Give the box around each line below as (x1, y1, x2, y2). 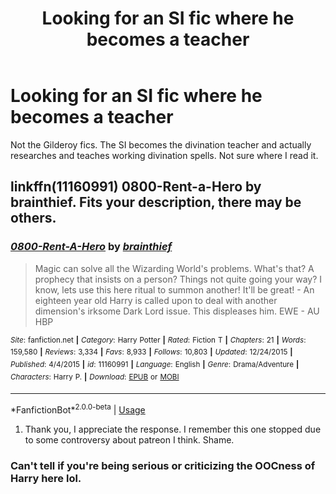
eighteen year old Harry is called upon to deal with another (34, 294, 278, 306)
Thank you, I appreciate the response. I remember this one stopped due (24, 423, 322, 435)
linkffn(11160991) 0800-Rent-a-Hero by (10, 178, 262, 196)
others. (10, 210, 57, 227)
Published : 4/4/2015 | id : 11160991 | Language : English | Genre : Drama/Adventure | (10, 359, 300, 369)
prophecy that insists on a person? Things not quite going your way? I (34, 273, 323, 285)
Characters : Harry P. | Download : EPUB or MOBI (10, 372, 180, 382)
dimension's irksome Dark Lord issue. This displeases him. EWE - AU (34, 305, 320, 317)
